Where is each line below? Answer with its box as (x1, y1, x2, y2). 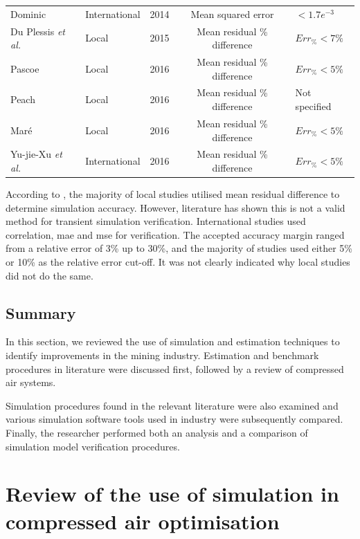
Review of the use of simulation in (6, 479, 339, 508)
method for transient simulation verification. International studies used (6, 214, 306, 228)
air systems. (6, 375, 56, 390)
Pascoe (10, 61, 39, 75)
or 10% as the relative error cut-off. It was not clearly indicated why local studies (6, 255, 350, 268)
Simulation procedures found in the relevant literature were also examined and (6, 398, 339, 412)
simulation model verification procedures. (6, 439, 180, 453)
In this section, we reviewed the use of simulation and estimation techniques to (6, 334, 340, 349)
